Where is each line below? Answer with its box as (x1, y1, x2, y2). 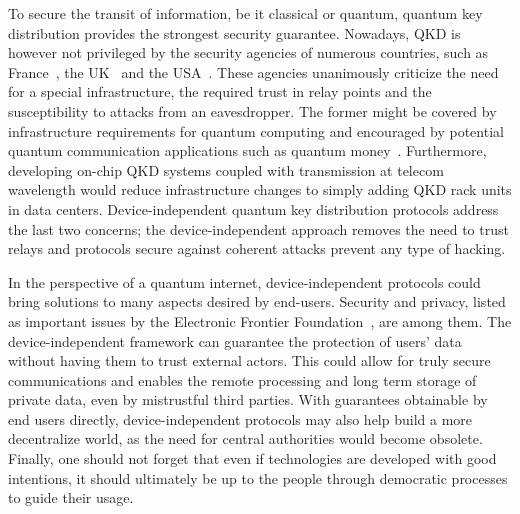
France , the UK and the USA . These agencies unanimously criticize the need (8, 61, 499, 82)
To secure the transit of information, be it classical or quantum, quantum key (8, 3, 483, 23)
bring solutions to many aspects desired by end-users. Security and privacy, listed (8, 291, 506, 312)
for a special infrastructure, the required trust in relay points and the (8, 81, 432, 102)
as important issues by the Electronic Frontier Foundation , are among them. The (8, 310, 512, 331)
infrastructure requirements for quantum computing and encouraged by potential (8, 120, 504, 141)
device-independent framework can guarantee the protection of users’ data (8, 330, 462, 351)
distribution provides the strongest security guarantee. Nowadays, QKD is (8, 22, 461, 43)
